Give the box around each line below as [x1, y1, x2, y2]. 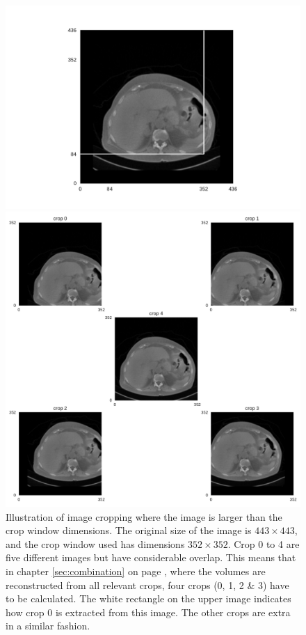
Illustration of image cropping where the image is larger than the [6, 509, 282, 524]
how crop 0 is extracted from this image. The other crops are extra [6, 604, 291, 619]
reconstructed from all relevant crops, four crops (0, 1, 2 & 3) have [6, 577, 289, 592]
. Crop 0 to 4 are [227, 536, 300, 551]
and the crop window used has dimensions [6, 536, 185, 551]
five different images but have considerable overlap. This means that [6, 550, 296, 565]
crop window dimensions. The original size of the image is [6, 523, 252, 538]
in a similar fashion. [6, 618, 90, 633]
